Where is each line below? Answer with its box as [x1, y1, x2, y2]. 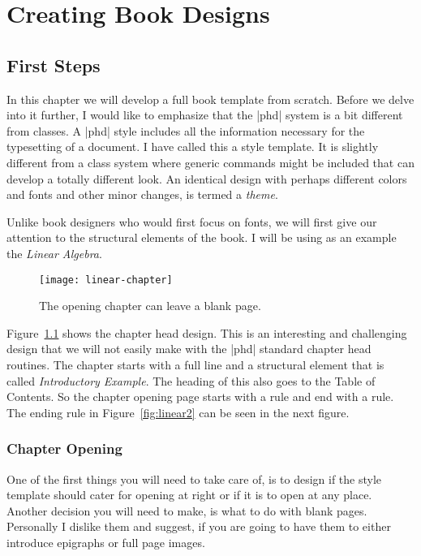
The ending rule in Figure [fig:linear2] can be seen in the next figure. [6, 403, 350, 420]
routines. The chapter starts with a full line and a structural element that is [6, 356, 384, 373]
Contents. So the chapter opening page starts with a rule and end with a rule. [6, 388, 394, 405]
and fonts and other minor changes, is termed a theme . [6, 186, 278, 203]
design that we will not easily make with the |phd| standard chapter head [6, 340, 372, 357]
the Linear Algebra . [6, 244, 102, 261]
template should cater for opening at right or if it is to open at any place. [6, 486, 372, 503]
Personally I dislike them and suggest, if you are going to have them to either [6, 518, 391, 535]
